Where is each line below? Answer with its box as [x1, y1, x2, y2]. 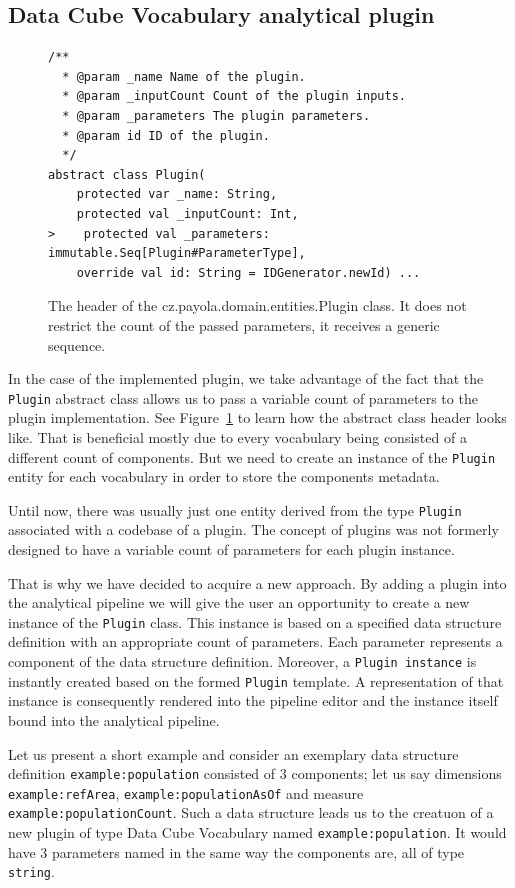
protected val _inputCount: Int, [76, 206, 299, 221]
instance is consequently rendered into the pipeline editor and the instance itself [8, 690, 498, 711]
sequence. [48, 334, 106, 355]
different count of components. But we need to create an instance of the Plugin [8, 446, 496, 467]
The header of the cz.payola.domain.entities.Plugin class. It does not [48, 295, 467, 316]
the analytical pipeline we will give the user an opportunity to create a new [8, 592, 470, 613]
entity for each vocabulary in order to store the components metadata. [8, 466, 440, 487]
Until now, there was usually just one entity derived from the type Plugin [8, 499, 462, 520]
